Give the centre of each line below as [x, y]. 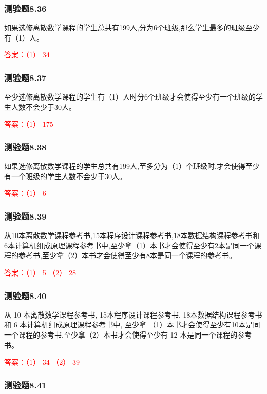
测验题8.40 [25, 295]
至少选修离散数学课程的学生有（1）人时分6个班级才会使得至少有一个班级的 [130, 97]
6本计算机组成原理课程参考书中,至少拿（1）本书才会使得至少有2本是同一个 [129, 245]
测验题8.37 [25, 77]
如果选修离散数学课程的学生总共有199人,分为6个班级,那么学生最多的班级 [125, 27]
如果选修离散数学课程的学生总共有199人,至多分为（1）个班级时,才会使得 [125, 166]
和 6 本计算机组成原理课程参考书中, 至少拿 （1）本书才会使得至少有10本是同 [132, 324]
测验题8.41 [25, 385]
